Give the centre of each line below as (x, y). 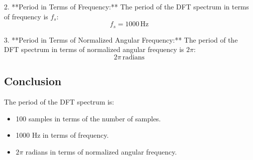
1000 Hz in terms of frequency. (62, 135)
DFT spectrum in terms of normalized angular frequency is (94, 49)
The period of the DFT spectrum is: (59, 102)
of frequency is (26, 16)
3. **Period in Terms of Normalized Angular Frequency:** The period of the (121, 39)
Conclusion (33, 81)
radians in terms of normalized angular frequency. (101, 151)
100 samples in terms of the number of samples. (88, 118)
